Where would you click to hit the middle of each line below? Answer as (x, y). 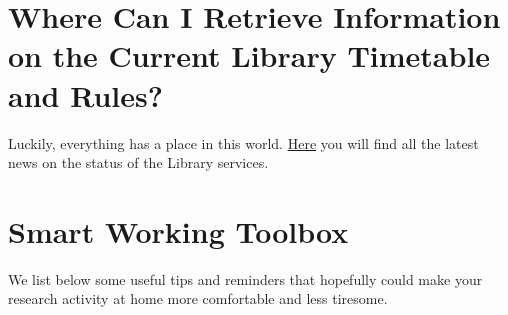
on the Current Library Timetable (249, 55)
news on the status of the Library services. (138, 162)
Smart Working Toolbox (178, 230)
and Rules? (85, 94)
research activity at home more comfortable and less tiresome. (198, 298)
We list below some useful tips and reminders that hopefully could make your (245, 278)
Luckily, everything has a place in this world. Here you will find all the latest (243, 142)
